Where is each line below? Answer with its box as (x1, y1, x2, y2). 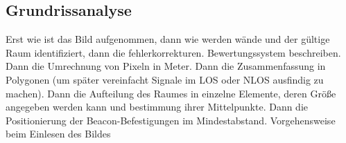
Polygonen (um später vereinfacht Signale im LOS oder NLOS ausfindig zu (6, 72, 324, 86)
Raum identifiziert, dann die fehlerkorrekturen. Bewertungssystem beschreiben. (6, 45, 341, 59)
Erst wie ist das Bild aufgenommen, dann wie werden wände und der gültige (6, 32, 330, 46)
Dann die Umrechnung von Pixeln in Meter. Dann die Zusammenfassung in (6, 59, 326, 73)
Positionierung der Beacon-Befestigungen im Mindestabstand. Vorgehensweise (6, 113, 336, 127)
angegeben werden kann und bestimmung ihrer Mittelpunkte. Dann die (6, 99, 309, 114)
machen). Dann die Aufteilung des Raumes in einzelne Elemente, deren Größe (6, 86, 336, 100)
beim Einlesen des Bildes (6, 126, 111, 141)
